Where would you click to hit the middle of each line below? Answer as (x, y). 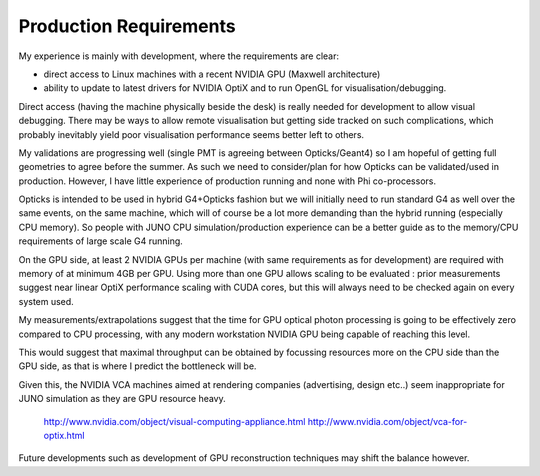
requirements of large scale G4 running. (101, 241)
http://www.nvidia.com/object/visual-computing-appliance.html (174, 421)
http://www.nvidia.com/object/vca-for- (387, 421)
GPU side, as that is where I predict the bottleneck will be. (137, 366)
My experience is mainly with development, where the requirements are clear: (179, 56)
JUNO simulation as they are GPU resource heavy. (122, 399)
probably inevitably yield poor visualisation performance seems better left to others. (191, 134)
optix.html (64, 435)
